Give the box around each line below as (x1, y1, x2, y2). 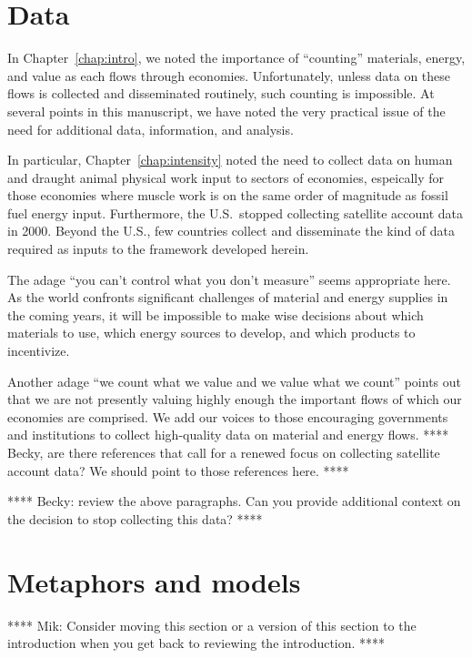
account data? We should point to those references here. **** (7, 461, 349, 480)
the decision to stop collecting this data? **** (7, 509, 263, 528)
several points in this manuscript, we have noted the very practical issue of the (7, 101, 446, 120)
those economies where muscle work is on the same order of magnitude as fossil (7, 186, 448, 205)
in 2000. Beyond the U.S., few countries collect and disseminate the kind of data (7, 221, 456, 240)
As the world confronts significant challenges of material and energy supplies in (7, 288, 448, 307)
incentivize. (7, 341, 70, 360)
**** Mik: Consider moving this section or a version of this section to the (7, 615, 417, 634)
